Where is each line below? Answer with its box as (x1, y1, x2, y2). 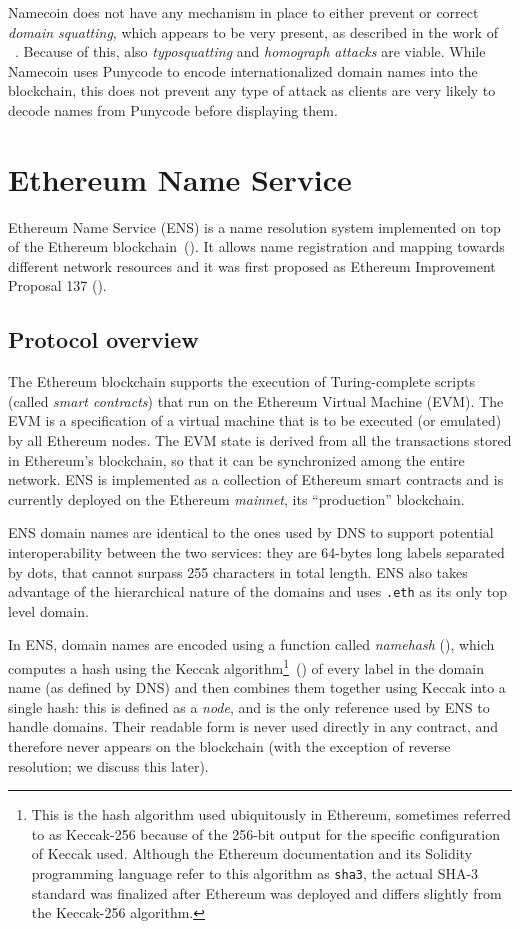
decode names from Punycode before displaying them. (8, 99, 338, 120)
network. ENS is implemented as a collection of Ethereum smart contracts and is (8, 469, 504, 490)
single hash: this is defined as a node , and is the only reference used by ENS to (8, 696, 490, 717)
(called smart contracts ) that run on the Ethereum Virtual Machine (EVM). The (8, 390, 504, 411)
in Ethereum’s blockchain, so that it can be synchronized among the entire (8, 449, 465, 470)
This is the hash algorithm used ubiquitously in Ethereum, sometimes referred (31, 804, 511, 825)
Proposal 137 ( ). (8, 275, 107, 296)
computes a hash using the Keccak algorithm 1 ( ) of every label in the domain (8, 655, 484, 678)
